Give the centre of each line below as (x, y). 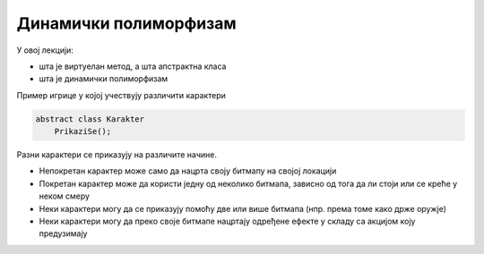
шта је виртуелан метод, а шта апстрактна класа (133, 66)
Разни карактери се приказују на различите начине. (117, 155)
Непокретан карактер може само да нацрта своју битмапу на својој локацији (188, 171)
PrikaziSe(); (83, 131)
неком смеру (64, 196)
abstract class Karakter (90, 119)
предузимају (63, 233)
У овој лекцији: (45, 50)
